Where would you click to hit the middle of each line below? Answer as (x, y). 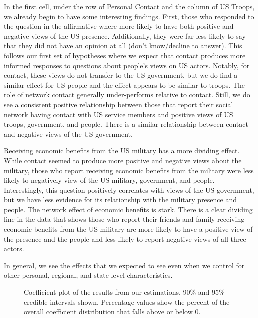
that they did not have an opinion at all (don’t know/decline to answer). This (123, 46)
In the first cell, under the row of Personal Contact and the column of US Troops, (129, 6)
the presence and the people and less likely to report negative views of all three (125, 238)
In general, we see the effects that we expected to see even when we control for (124, 265)
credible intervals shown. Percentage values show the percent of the (127, 301)
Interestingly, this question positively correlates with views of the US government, (129, 189)
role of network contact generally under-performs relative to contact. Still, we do (127, 95)
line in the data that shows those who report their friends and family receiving (124, 219)
